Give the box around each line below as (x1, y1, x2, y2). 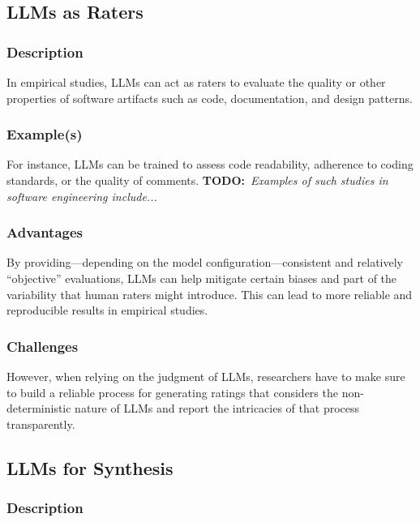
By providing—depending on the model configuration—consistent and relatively (6, 254, 403, 271)
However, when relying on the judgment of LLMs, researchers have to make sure (6, 368, 405, 384)
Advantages (6, 222, 84, 242)
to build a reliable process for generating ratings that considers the (6, 383, 338, 400)
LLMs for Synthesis (6, 455, 174, 480)
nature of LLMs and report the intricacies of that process (75, 400, 360, 417)
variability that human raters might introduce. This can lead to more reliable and (6, 285, 413, 302)
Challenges (6, 336, 79, 356)
